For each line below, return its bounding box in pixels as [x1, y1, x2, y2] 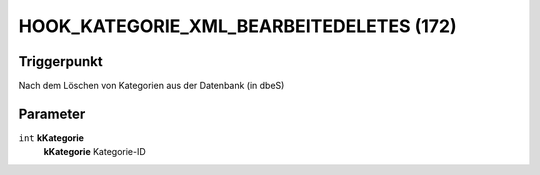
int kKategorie [18, 131, 85, 144]
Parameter [18, 105, 86, 122]
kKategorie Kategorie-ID [43, 146, 147, 158]
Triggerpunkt [18, 53, 104, 70]
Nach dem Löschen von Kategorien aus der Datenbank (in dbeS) [18, 80, 285, 92]
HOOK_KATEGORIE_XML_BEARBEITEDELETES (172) [18, 15, 457, 37]
